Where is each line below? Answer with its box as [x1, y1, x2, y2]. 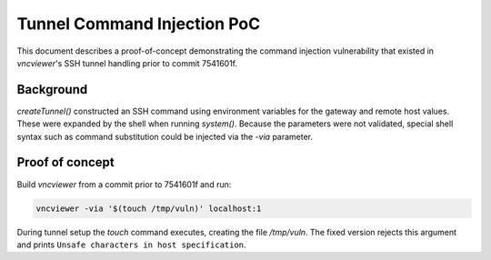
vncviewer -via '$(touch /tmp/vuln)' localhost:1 [35, 203, 262, 214]
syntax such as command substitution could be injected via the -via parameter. [16, 131, 314, 142]
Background [16, 82, 88, 97]
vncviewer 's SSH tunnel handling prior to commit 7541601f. [16, 57, 238, 68]
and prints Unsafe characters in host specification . [16, 239, 246, 250]
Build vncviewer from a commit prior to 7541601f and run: [16, 178, 232, 190]
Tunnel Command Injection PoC [16, 14, 261, 34]
